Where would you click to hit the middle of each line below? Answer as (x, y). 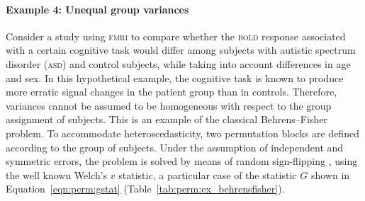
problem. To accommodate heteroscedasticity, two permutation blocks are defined (182, 133)
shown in (330, 174)
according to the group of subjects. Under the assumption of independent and (175, 147)
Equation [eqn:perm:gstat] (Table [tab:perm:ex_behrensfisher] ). (145, 189)
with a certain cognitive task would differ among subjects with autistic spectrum (181, 50)
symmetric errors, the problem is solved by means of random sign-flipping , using (182, 161)
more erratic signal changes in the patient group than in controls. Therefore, (172, 92)
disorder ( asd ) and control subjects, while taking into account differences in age (178, 63)
